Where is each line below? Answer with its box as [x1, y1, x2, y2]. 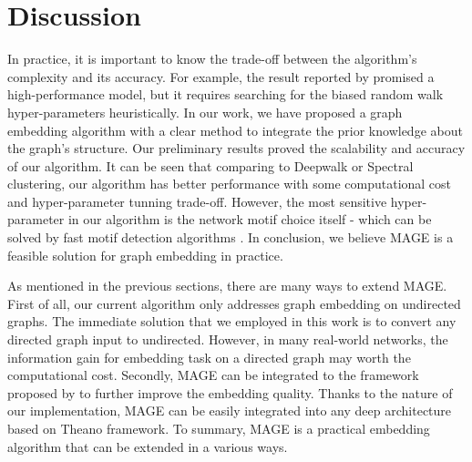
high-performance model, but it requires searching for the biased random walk [7, 85, 444, 104]
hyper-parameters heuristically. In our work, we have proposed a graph [7, 102, 403, 121]
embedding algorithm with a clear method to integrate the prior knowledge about [7, 120, 463, 139]
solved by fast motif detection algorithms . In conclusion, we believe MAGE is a [7, 228, 454, 247]
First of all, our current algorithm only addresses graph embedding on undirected [7, 293, 461, 313]
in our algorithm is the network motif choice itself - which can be [67, 210, 432, 229]
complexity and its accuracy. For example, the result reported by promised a [7, 67, 435, 86]
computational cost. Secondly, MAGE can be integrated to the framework [7, 365, 419, 385]
